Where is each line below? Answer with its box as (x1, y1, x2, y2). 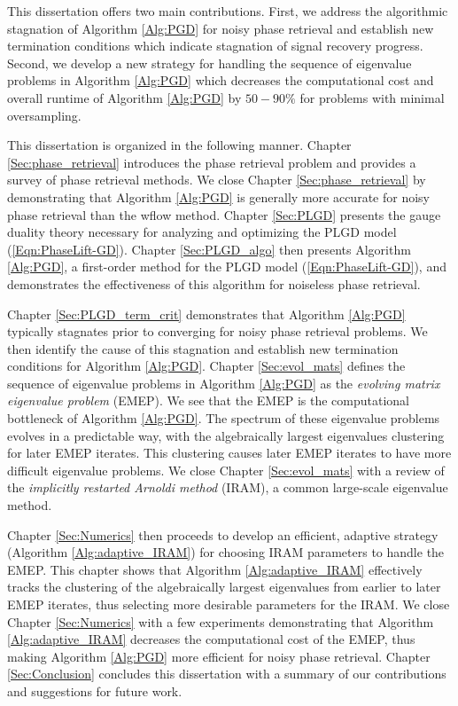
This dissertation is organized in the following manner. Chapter (7, 136, 352, 154)
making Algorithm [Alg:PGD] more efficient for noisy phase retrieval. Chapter (7, 647, 431, 665)
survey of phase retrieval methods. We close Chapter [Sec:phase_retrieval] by (7, 170, 426, 189)
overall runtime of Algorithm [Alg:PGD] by (7, 88, 242, 106)
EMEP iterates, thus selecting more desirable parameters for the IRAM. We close (7, 595, 450, 613)
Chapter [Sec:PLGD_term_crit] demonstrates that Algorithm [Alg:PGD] (7, 304, 406, 323)
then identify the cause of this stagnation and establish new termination (7, 339, 399, 357)
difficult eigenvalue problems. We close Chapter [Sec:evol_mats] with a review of (7, 460, 445, 479)
